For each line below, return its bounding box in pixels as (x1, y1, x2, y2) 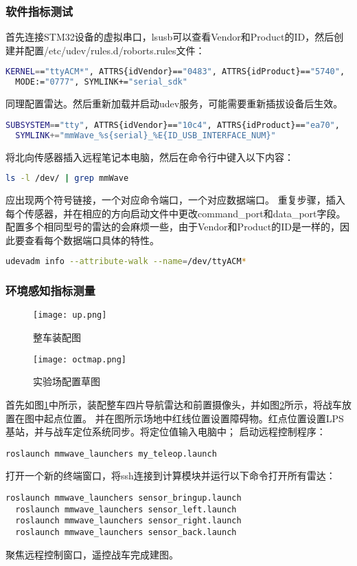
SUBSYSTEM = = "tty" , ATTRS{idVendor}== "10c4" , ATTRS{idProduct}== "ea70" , (5, 120, 340, 130)
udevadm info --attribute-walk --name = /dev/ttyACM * (5, 257, 246, 267)
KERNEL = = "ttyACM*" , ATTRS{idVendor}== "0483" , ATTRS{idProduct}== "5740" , (5, 67, 345, 77)
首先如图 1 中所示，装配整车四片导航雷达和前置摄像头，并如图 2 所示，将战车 (5, 397, 342, 411)
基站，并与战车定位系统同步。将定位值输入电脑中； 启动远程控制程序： (5, 424, 326, 439)
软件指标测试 (5, 2, 73, 19)
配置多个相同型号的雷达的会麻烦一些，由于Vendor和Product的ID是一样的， (5, 219, 341, 234)
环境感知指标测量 (5, 282, 95, 299)
